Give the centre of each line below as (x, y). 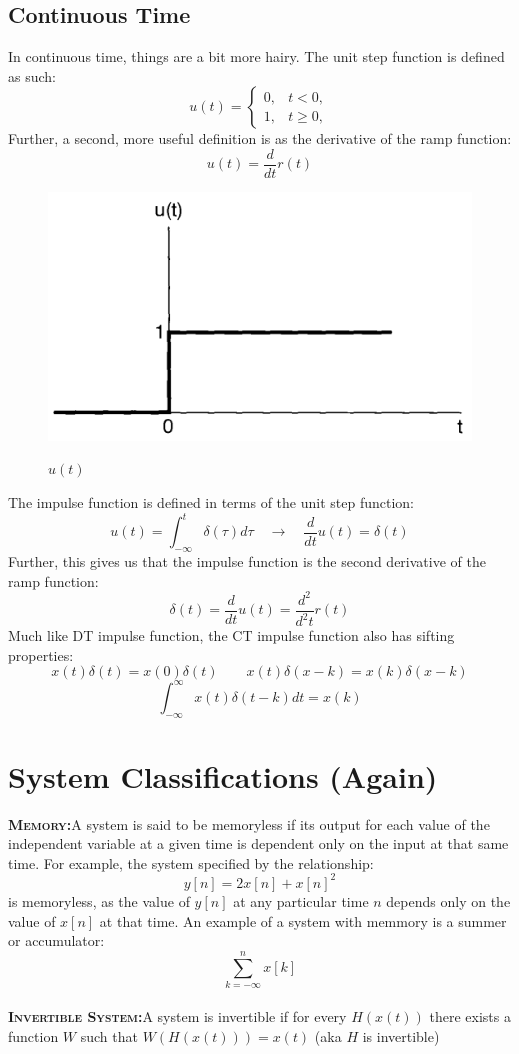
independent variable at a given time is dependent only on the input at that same (258, 843)
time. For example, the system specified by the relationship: (191, 862)
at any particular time (301, 900)
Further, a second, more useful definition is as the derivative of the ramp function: (260, 138)
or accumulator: (56, 940)
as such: (32, 75)
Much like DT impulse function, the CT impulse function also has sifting (231, 635)
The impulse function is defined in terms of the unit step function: (211, 502)
